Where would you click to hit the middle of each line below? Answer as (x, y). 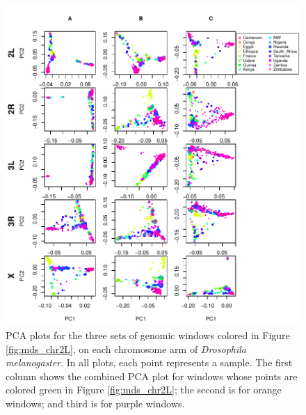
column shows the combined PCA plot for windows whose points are (152, 376)
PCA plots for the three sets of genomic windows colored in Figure (148, 335)
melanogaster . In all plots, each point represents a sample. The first (149, 362)
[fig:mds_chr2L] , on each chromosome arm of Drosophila (126, 349)
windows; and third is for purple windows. (95, 403)
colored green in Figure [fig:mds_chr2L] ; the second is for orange (144, 390)
